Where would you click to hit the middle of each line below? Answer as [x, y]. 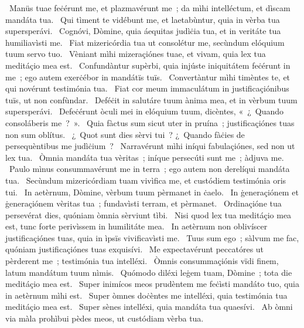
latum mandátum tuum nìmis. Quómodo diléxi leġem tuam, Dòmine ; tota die [149, 272]
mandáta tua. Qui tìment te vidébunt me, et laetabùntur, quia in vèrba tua [143, 19]
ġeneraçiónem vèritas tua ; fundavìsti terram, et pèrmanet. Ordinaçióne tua [144, 203]
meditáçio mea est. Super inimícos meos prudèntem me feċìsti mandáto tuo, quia [153, 284]
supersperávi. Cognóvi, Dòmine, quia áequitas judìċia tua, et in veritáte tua [143, 31]
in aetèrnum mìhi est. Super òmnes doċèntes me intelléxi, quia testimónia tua [146, 295]
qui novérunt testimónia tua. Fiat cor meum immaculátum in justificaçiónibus [147, 88]
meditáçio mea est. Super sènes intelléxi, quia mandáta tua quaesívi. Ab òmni [149, 307]
